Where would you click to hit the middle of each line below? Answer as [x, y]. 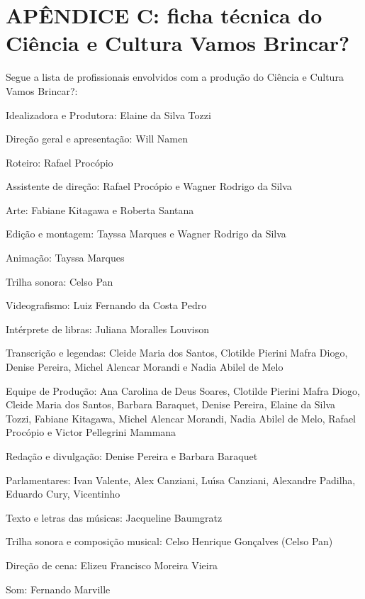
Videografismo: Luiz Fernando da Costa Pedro [106, 305]
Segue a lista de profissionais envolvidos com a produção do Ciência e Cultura [175, 77]
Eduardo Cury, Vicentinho [63, 494]
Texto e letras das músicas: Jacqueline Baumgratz [114, 517]
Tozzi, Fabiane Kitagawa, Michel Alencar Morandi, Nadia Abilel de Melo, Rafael [181, 418]
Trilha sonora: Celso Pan [60, 281]
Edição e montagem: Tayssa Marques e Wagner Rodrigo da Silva [146, 234]
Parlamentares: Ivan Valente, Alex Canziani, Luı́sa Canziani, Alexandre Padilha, [181, 480]
